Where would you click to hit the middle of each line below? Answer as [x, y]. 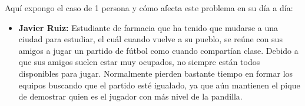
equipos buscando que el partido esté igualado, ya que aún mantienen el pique [159, 85]
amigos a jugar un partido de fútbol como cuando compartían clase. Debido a [158, 50]
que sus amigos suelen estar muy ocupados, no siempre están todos [139, 62]
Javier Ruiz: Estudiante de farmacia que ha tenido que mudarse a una [148, 27]
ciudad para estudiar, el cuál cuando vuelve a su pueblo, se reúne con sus [150, 39]
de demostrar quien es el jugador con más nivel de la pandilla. [130, 96]
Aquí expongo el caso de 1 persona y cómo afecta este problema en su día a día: [149, 8]
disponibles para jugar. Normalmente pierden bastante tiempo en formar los [156, 73]
